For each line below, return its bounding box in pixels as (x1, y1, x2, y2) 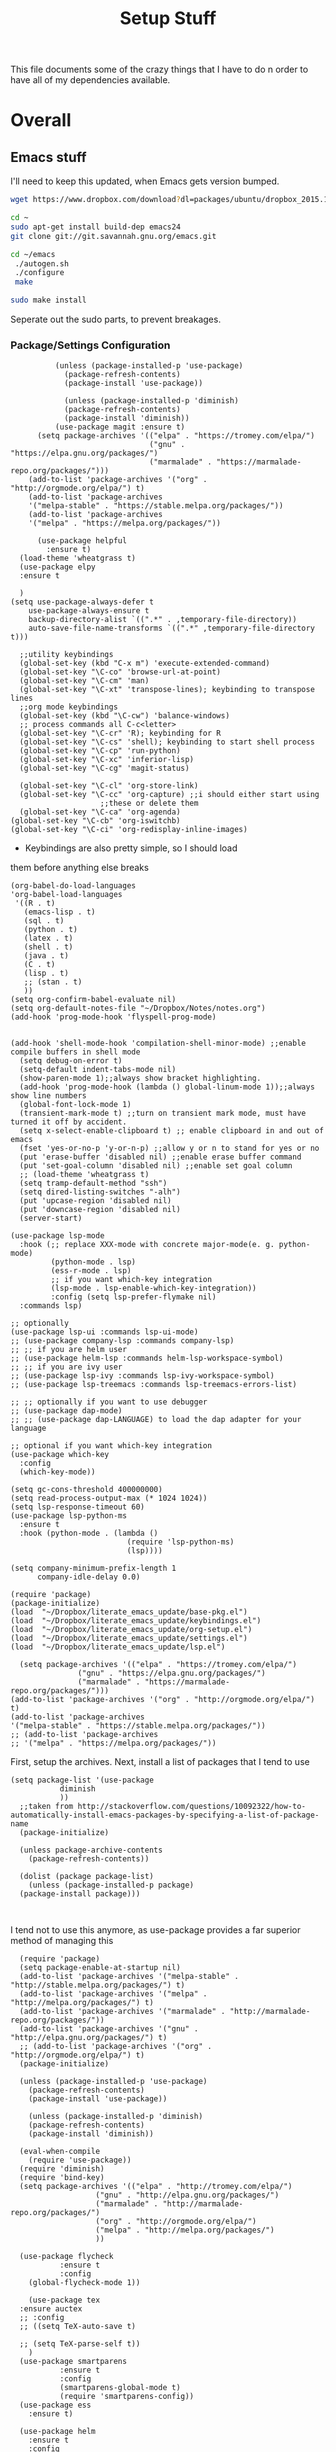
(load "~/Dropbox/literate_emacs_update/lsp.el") (10, 1642, 226, 1652)
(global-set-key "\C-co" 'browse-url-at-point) (19, 667, 222, 677)
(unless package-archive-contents (19, 1845, 163, 1856)
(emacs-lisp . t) (23, 907, 97, 917)
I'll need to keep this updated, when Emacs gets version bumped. (10, 175, 280, 187)
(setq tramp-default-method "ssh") (19, 1178, 168, 1189)
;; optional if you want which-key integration (10, 1441, 213, 1451)
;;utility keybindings (19, 650, 114, 660)
